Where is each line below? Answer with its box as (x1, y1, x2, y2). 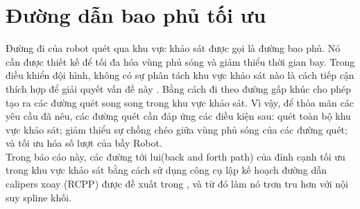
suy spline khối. (6, 190, 72, 204)
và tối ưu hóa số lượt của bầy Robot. (6, 136, 162, 150)
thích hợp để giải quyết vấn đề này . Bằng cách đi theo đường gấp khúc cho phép (6, 81, 351, 96)
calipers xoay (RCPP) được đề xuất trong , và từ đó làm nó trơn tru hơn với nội (6, 176, 348, 191)
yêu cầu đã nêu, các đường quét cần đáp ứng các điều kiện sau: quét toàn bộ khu (6, 109, 351, 123)
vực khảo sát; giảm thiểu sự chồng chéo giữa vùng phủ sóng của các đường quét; (6, 122, 348, 136)
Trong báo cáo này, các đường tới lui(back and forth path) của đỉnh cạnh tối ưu (6, 149, 345, 163)
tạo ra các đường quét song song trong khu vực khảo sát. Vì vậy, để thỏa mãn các (6, 95, 354, 109)
